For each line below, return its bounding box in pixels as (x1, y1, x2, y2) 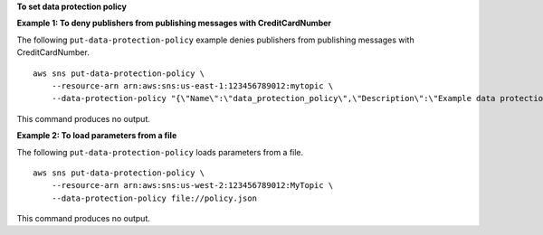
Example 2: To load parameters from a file (16, 130, 177, 141)
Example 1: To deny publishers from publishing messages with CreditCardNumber (16, 18, 332, 29)
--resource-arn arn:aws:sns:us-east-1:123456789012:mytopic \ (51, 80, 334, 90)
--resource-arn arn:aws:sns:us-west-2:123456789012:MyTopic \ (51, 181, 334, 191)
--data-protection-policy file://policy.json (51, 193, 258, 203)
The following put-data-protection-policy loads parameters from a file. (16, 146, 304, 157)
